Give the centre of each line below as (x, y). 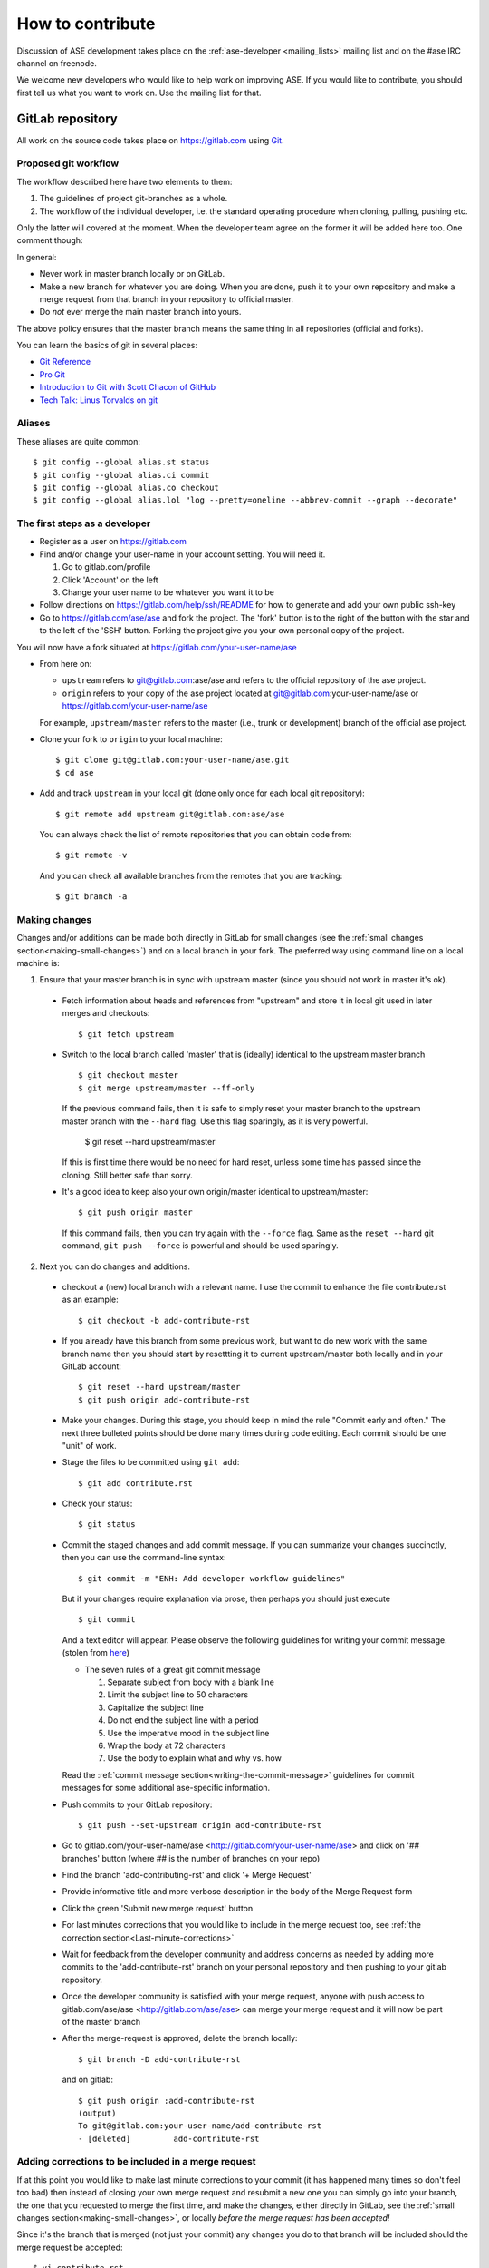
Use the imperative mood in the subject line (188, 1733)
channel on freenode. (57, 63)
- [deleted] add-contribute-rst (169, 2138)
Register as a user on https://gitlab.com (113, 542)
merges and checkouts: (106, 1013)
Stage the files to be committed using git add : (151, 1462)
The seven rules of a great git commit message (173, 1669)
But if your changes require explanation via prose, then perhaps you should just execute (226, 1599)
